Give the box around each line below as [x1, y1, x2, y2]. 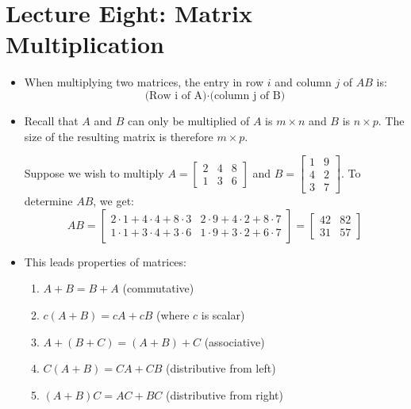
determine [24, 193, 73, 209]
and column [275, 74, 332, 90]
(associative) [204, 333, 265, 350]
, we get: [93, 193, 135, 209]
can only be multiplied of [128, 112, 250, 128]
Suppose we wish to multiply [24, 164, 164, 181]
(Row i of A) [144, 90, 207, 101]
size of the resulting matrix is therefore [24, 128, 213, 144]
